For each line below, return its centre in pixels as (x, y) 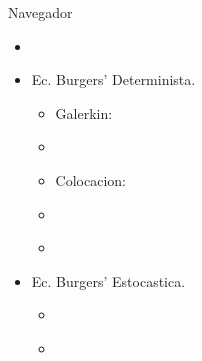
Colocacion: (90, 179)
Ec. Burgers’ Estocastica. (108, 280)
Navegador (40, 12)
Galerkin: (84, 112)
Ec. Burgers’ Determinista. (113, 79)
